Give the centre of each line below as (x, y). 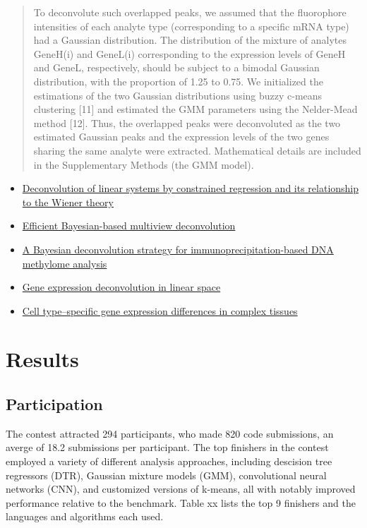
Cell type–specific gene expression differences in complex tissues (160, 310)
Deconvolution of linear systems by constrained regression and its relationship (191, 188)
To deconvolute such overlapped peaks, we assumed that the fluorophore (190, 12)
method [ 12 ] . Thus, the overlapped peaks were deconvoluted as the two (187, 122)
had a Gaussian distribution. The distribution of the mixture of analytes (190, 40)
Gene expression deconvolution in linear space (121, 287)
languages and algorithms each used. (85, 516)
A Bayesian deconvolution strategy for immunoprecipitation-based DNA (178, 249)
